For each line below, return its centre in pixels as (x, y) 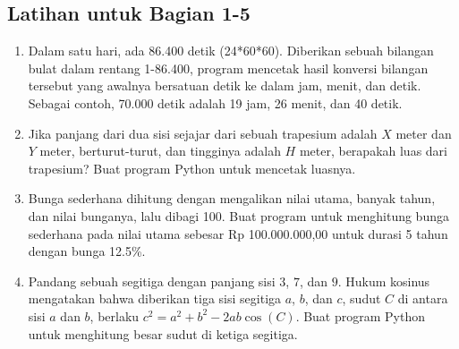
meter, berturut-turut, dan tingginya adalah (160, 151)
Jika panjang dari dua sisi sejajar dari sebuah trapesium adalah (203, 133)
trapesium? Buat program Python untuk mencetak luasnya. (192, 168)
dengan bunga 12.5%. (87, 251)
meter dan (424, 133)
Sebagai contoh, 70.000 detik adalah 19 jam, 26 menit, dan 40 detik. (215, 102)
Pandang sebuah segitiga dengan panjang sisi (152, 281)
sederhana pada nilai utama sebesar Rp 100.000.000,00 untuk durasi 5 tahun (238, 233)
